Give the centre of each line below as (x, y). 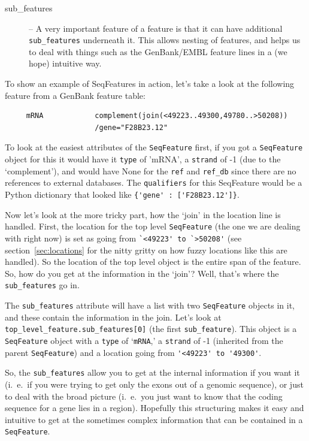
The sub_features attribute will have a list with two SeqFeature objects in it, (150, 305)
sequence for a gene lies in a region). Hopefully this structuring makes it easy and (154, 408)
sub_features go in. (42, 285)
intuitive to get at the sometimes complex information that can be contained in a (154, 419)
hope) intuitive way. (65, 63)
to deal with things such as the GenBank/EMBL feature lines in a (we (158, 51)
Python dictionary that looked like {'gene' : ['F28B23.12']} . (122, 194)
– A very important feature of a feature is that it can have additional (156, 28)
